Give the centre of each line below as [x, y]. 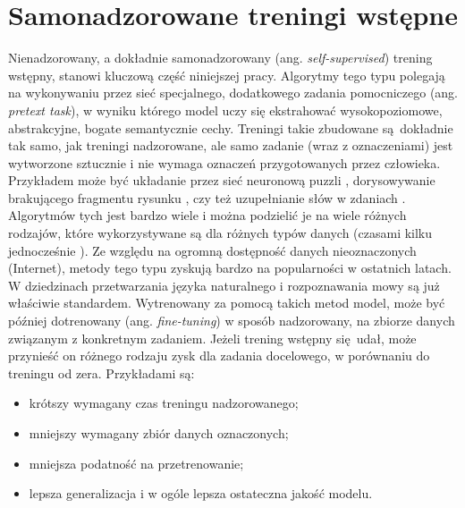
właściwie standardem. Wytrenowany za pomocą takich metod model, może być [227, 303]
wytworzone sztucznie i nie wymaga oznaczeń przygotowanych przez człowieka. [224, 162]
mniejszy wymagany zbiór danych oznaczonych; [159, 433]
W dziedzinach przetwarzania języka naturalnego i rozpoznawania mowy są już [224, 285]
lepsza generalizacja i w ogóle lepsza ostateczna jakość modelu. [201, 493]
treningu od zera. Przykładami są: [101, 373]
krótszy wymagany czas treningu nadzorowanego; [164, 403]
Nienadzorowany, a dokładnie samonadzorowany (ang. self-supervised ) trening [220, 58]
